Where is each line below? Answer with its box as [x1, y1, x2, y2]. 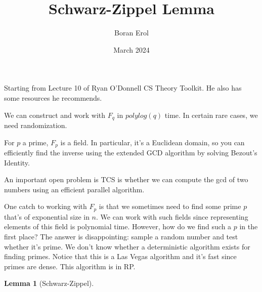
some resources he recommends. [4, 92, 102, 103]
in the [239, 221, 258, 232]
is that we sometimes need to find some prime [99, 201, 241, 212]
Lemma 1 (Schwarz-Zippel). [4, 278, 94, 288]
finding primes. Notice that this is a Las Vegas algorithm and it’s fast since [4, 251, 237, 262]
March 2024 [113, 44, 150, 55]
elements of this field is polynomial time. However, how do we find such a [4, 221, 232, 232]
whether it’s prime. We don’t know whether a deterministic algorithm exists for [4, 241, 250, 252]
